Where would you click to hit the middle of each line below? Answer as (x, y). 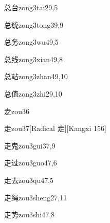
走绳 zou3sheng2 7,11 (36, 197)
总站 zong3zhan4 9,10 (36, 76)
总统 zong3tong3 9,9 (34, 24)
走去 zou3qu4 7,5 (29, 180)
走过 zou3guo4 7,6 (31, 163)
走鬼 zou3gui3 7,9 (30, 145)
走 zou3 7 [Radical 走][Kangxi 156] (55, 128)
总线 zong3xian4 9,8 (33, 59)
